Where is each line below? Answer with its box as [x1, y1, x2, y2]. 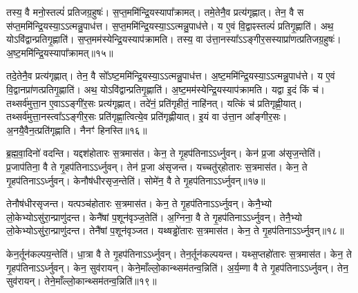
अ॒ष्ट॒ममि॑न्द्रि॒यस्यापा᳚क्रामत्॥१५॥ [6, 45, 113, 59]
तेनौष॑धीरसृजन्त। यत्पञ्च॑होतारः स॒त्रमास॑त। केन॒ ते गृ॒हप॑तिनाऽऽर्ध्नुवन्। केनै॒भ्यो [6, 196, 272, 211]
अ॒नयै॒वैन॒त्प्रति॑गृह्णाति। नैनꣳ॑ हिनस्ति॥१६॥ [6, 122, 147, 137]
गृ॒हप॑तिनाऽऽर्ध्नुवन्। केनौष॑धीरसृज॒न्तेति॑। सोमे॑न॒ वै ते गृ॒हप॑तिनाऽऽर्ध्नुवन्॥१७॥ [6, 173, 265, 187]
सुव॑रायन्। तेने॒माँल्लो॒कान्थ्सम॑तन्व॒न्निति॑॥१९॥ [6, 274, 157, 288]
